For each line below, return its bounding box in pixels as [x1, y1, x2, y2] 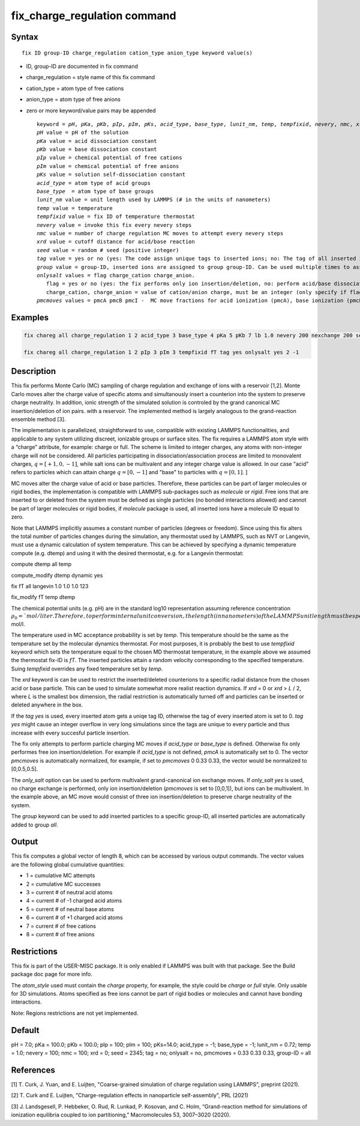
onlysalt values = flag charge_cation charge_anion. [37, 272, 195, 278]
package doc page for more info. [11, 971, 92, 978]
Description [11, 366, 56, 376]
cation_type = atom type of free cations [26, 85, 124, 92]
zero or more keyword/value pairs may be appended [26, 107, 156, 114]
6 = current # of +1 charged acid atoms [26, 914, 123, 921]
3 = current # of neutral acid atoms [26, 888, 113, 896]
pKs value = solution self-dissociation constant [37, 171, 186, 178]
